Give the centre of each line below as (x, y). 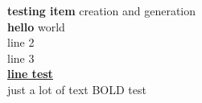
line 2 (21, 42)
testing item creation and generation (102, 10)
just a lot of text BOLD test (77, 89)
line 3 (21, 58)
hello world (36, 26)
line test (30, 74)
